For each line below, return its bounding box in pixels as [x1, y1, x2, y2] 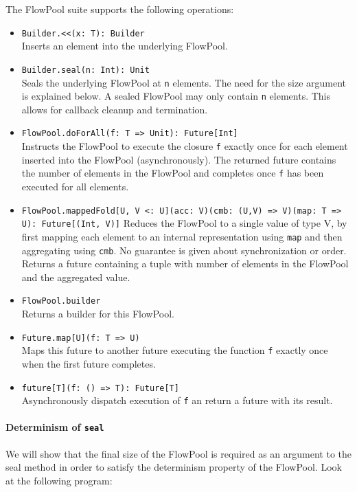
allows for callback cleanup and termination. [21, 102, 208, 116]
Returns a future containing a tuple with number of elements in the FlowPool [21, 256, 349, 271]
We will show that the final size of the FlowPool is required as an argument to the [5, 446, 352, 460]
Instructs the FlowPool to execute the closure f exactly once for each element [21, 139, 348, 153]
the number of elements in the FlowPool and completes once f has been [21, 166, 324, 180]
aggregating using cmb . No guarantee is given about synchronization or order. [21, 243, 347, 257]
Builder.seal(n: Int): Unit [21, 65, 150, 75]
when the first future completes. [21, 356, 156, 370]
